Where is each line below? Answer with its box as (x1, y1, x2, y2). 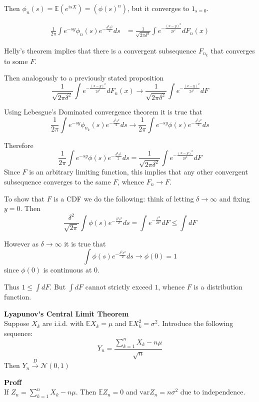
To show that (4, 193, 44, 203)
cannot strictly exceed (85, 281, 152, 291)
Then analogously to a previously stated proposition (4, 72, 164, 83)
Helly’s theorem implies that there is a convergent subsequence (4, 45, 196, 55)
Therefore (4, 139, 33, 150)
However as (4, 238, 38, 248)
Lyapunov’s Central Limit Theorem (4, 308, 129, 318)
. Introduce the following (157, 318, 233, 328)
